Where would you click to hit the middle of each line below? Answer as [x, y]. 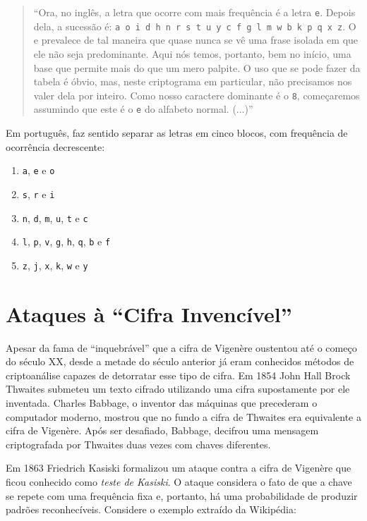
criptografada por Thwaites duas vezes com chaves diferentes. [138, 444]
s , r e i [38, 194]
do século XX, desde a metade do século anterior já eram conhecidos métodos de [180, 361]
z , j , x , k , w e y [55, 265]
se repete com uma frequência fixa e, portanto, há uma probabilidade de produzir [182, 495]
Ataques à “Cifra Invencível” [149, 313]
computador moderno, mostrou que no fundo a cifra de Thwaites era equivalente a [183, 416]
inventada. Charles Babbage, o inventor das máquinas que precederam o [162, 402]
